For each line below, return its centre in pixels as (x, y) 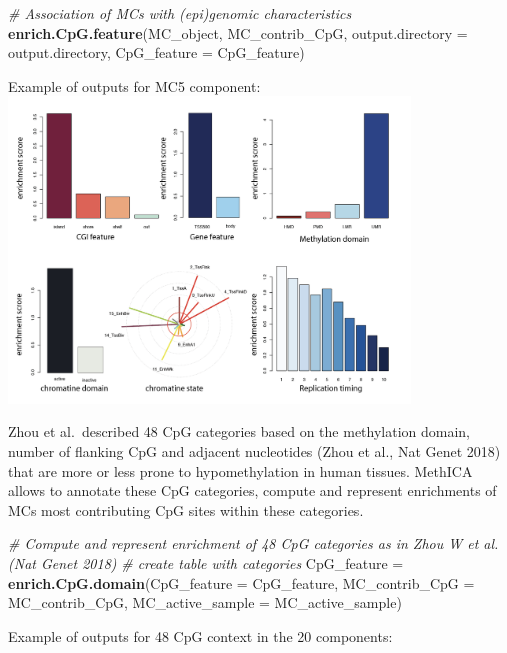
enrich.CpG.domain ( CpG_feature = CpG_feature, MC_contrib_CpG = (241, 582)
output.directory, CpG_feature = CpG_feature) (156, 52)
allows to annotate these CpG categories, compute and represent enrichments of (252, 490)
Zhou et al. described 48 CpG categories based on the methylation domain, (239, 431)
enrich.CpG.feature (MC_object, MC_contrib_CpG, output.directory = (238, 32)
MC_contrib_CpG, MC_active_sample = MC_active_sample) (205, 602)
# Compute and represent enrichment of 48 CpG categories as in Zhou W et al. (253, 543)
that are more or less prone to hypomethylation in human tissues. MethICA (240, 470)
